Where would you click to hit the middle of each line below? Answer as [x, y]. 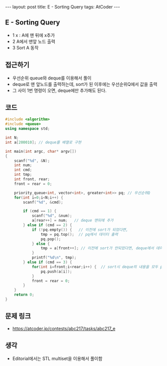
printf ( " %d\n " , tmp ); [54, 258]
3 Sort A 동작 [25, 47]
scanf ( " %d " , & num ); [52, 216]
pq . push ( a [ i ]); [56, 271]
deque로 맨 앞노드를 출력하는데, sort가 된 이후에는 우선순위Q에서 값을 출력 [85, 84]
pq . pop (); [51, 239]
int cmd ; [23, 170]
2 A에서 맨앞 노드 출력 [34, 41]
